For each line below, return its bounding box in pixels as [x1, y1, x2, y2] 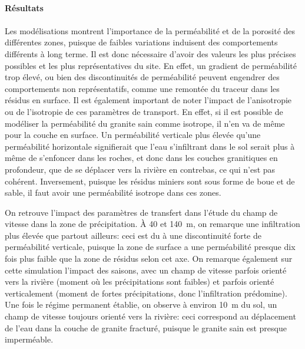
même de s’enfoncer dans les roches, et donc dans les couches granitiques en [5, 152, 278, 164]
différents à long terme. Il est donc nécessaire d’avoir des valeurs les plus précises [5, 47, 296, 60]
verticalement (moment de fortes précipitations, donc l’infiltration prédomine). [5, 287, 287, 299]
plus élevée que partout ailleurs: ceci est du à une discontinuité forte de [5, 229, 261, 241]
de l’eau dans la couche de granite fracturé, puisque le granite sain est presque [5, 321, 287, 334]
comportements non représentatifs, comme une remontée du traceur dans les [5, 82, 280, 94]
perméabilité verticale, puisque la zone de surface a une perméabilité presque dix [5, 241, 296, 253]
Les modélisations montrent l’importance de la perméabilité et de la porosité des [5, 24, 296, 37]
